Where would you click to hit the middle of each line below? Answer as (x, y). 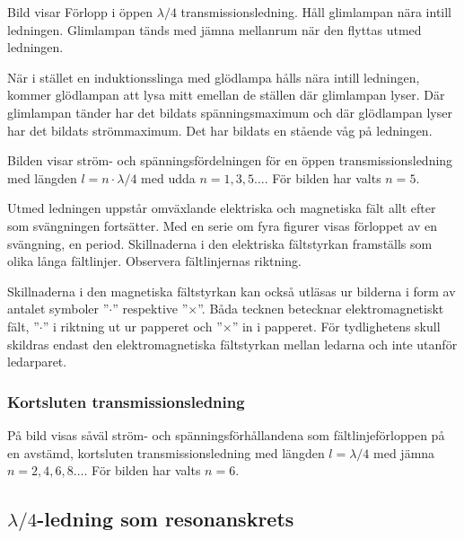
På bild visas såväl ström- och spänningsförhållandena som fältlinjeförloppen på (226, 434)
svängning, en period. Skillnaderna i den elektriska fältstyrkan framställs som (220, 243)
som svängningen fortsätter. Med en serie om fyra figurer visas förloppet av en (223, 225)
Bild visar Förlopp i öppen (80, 12)
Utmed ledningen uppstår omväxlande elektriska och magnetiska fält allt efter (222, 208)
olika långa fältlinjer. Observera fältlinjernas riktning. (154, 261)
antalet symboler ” (58, 309)
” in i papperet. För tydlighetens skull (336, 326)
